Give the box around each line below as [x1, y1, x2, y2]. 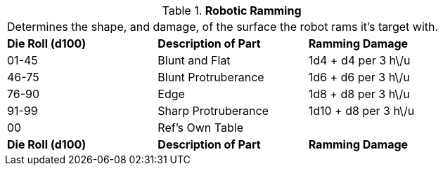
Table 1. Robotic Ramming [162, 4, 302, 18]
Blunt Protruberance [158, 70, 264, 84]
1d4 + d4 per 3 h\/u [308, 53, 411, 67]
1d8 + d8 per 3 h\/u [308, 87, 410, 101]
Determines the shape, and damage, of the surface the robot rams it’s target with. [7, 20, 439, 34]
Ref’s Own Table [158, 121, 243, 135]
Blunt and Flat [158, 53, 231, 67]
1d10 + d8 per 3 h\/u [308, 104, 415, 118]
